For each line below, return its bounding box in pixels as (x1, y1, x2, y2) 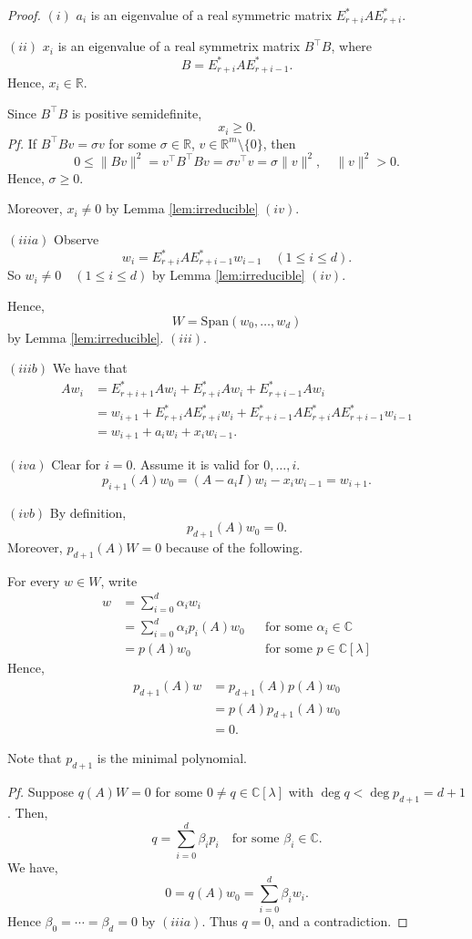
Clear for (51, 455, 101, 474)
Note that (7, 748, 62, 768)
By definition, (49, 502, 127, 521)
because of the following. (165, 538, 303, 557)
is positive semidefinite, (71, 103, 202, 122)
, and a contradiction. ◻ (271, 912, 408, 931)
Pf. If (7, 133, 37, 152)
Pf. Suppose (7, 782, 75, 801)
